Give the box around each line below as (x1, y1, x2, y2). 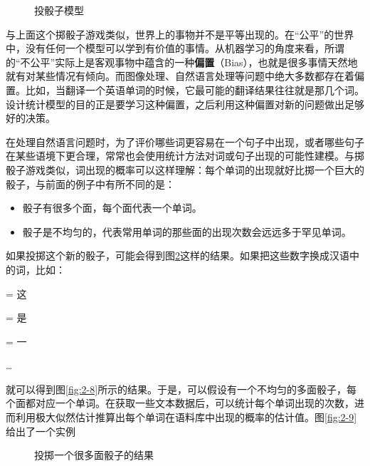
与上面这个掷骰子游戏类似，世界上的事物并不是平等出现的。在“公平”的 (6, 26, 334, 41)
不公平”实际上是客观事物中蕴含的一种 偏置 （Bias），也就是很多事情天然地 (20, 54, 358, 69)
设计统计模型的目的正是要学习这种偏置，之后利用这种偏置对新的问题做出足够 (6, 96, 364, 111)
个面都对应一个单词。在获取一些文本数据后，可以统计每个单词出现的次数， (6, 395, 354, 410)
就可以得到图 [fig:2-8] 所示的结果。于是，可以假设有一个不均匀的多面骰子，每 (6, 381, 357, 396)
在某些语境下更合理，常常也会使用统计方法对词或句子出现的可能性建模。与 (6, 148, 354, 163)
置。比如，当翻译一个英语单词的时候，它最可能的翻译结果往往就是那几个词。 (6, 82, 364, 97)
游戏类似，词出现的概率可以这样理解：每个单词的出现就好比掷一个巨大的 (25, 162, 364, 177)
